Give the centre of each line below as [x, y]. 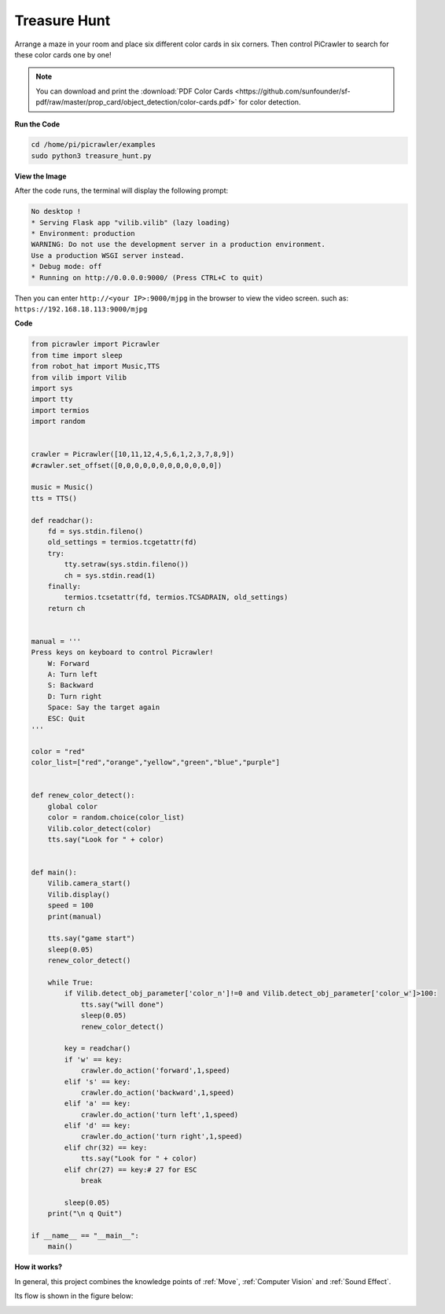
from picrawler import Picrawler [96, 344]
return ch [66, 608]
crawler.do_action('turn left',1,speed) [160, 1114]
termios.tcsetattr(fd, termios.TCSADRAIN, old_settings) [176, 597]
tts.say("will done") [122, 1004]
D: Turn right [75, 696]
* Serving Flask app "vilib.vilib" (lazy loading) [131, 223]
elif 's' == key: [97, 1082]
